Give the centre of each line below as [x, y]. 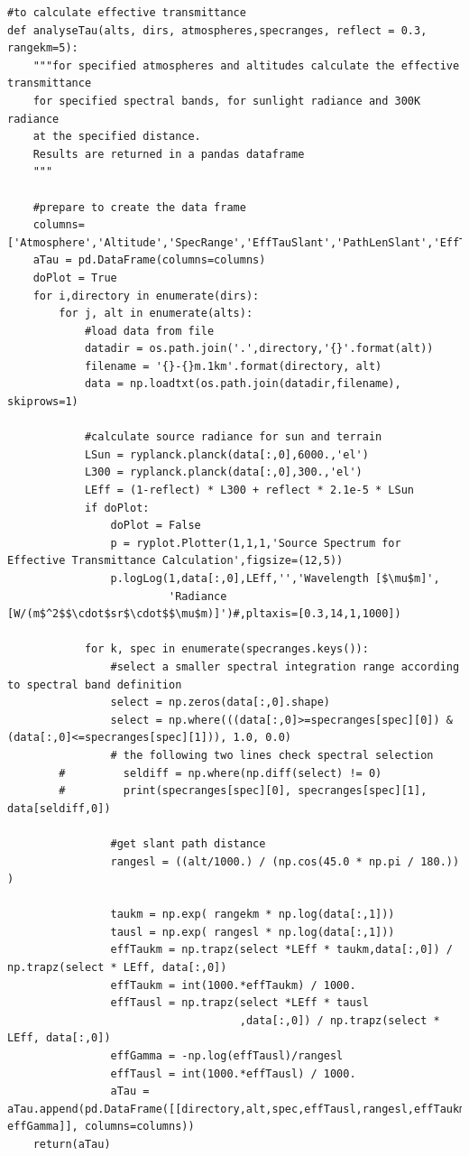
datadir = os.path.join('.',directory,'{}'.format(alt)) [259, 349]
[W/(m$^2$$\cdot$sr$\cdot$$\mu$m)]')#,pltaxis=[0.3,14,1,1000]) [204, 614]
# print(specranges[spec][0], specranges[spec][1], [243, 791]
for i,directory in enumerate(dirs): [146, 296]
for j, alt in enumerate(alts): [156, 314]
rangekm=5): [43, 48]
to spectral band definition [95, 684]
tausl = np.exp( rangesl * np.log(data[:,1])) [253, 932]
